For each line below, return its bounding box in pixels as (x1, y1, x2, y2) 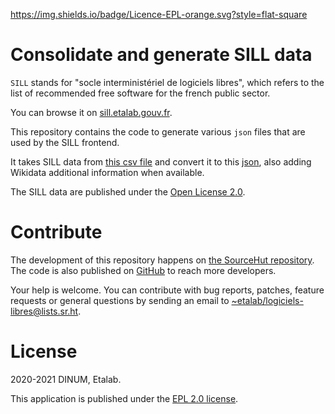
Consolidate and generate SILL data (10, 44, 313, 66)
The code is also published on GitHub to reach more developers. (10, 264, 277, 276)
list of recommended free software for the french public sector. (10, 87, 271, 99)
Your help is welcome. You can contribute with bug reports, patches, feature (10, 284, 325, 296)
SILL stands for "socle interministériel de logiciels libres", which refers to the (10, 76, 325, 88)
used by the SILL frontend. (10, 136, 120, 148)
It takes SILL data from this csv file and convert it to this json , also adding (10, 155, 312, 168)
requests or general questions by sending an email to (10, 294, 230, 306)
